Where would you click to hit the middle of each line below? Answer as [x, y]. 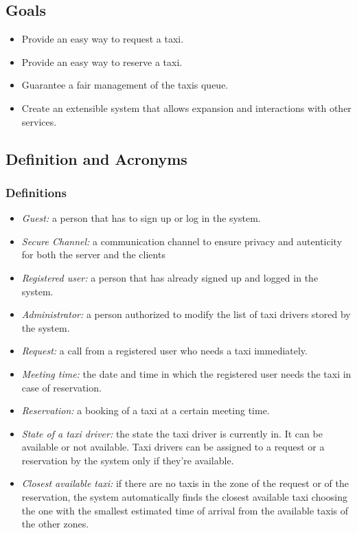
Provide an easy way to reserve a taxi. [102, 61]
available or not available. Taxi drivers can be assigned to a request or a [173, 447]
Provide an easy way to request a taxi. [103, 39]
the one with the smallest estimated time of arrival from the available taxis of [185, 510]
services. [39, 121]
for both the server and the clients [93, 254]
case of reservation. [61, 387]
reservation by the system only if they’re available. [128, 460]
